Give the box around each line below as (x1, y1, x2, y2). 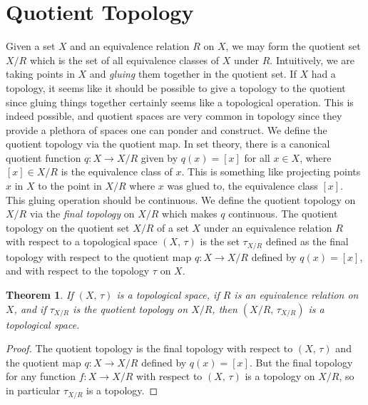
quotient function (6, 150, 81, 165)
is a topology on (245, 369, 315, 384)
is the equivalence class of (61, 164, 173, 179)
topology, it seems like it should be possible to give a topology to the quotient (6, 80, 346, 95)
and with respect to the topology (6, 263, 150, 278)
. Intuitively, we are (270, 52, 354, 67)
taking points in (6, 66, 75, 81)
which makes (162, 206, 218, 221)
